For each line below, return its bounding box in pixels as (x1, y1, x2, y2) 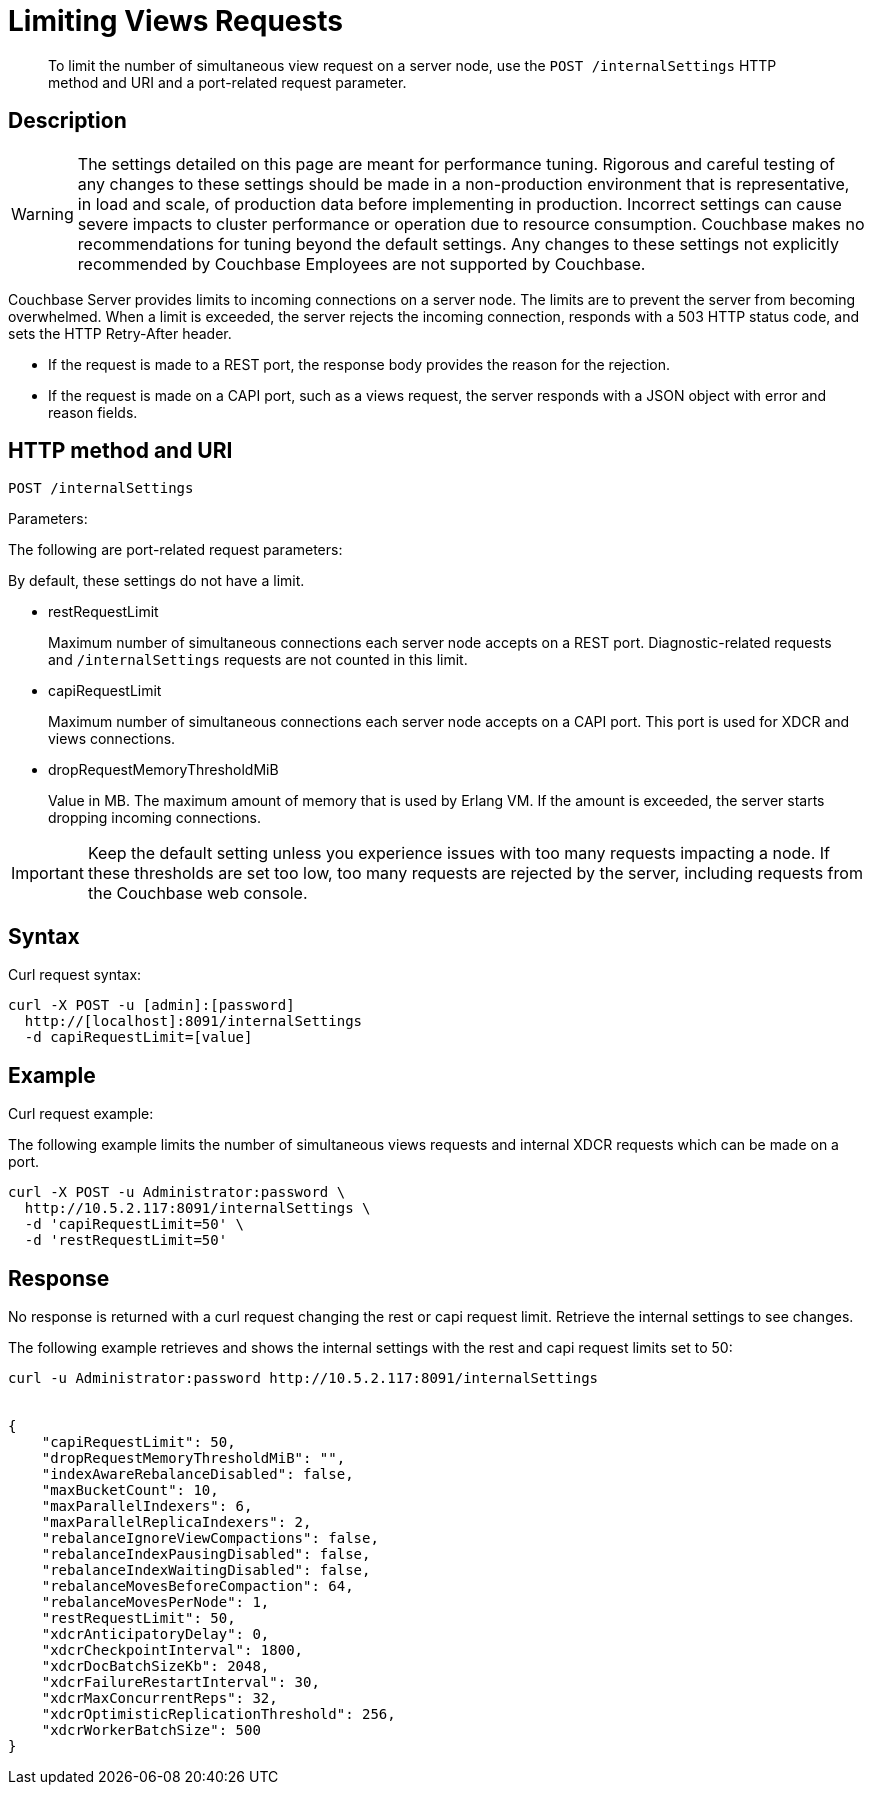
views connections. (48, 730, 176, 748)
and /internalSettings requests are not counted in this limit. (48, 651, 468, 669)
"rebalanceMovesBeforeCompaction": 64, (41, 1577, 354, 1594)
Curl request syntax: (8, 966, 142, 984)
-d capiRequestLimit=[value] (24, 1029, 253, 1046)
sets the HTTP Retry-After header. (8, 324, 232, 342)
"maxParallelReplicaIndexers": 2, (41, 1513, 312, 1530)
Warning (11, 203, 74, 224)
